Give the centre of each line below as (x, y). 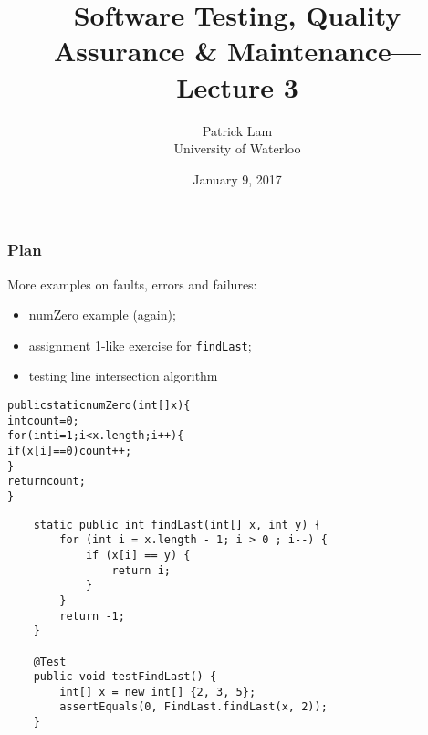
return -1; (92, 616)
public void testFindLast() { (125, 677)
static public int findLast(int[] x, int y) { (177, 525)
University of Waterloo (237, 148)
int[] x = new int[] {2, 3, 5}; (158, 692)
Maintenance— (324, 51)
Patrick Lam (237, 130)
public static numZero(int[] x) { (99, 406)
